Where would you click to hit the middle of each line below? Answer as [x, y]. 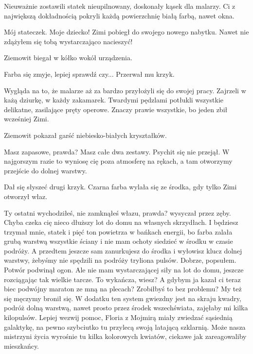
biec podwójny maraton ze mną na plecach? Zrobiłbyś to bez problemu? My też [123, 289]
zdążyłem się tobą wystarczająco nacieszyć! [68, 41]
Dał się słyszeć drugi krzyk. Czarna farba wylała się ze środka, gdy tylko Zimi [120, 187]
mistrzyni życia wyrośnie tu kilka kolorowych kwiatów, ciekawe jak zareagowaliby [125, 336]
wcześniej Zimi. [27, 119]
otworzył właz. [26, 196]
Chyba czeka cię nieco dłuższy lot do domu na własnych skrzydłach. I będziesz [121, 222]
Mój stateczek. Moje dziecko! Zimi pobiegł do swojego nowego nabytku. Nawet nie [126, 32]
